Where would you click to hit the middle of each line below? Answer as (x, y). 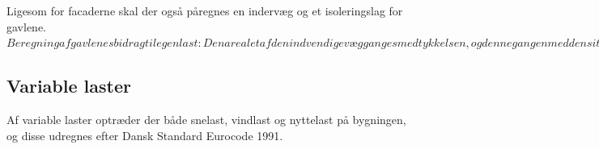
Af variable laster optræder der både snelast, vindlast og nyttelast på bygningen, (206, 119)
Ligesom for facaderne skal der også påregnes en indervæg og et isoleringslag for (205, 10)
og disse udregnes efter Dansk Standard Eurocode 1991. (145, 135)
